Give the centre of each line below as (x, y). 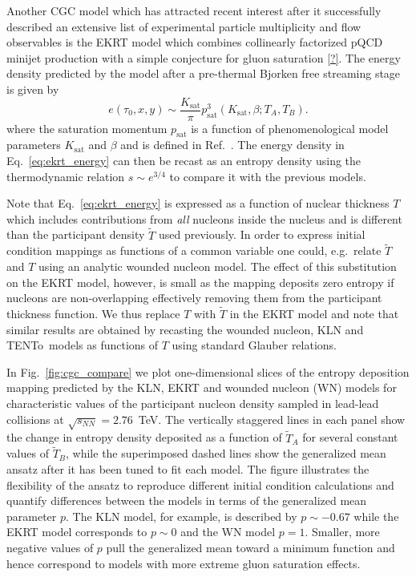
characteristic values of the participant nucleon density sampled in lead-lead (193, 403)
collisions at (35, 419)
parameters (34, 145)
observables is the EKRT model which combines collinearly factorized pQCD (195, 42)
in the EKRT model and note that (314, 314)
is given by (33, 89)
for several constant (350, 437)
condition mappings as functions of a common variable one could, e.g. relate (194, 250)
